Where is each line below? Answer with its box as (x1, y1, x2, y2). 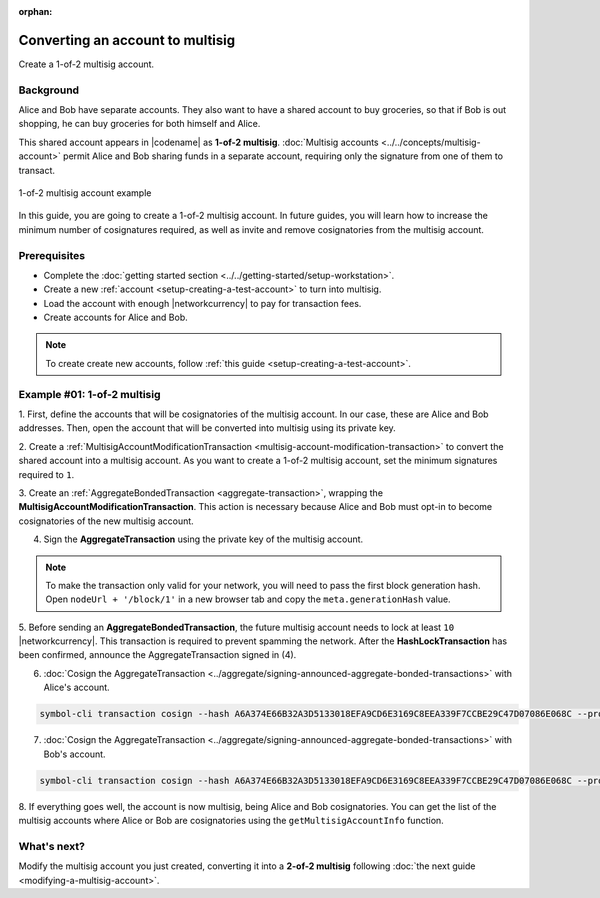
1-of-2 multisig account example (18, 187, 152, 199)
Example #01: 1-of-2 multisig (18, 387, 161, 401)
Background (18, 83, 80, 97)
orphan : (18, 6, 53, 17)
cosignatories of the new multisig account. (18, 515, 194, 527)
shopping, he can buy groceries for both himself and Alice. (18, 118, 261, 130)
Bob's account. (43, 748, 106, 760)
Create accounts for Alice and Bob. (43, 311, 189, 324)
